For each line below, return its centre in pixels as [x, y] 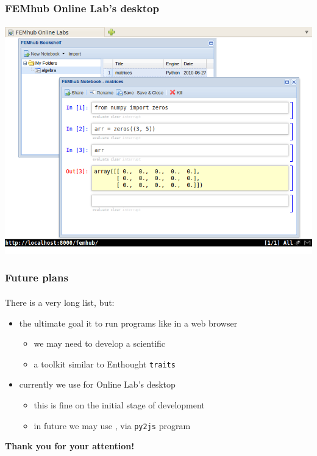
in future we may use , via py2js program [112, 425]
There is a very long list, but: [60, 302]
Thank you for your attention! [70, 446]
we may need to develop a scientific [100, 343]
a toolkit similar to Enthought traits [105, 364]
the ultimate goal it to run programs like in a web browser [128, 323]
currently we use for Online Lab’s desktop [97, 384]
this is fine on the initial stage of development [119, 404]
